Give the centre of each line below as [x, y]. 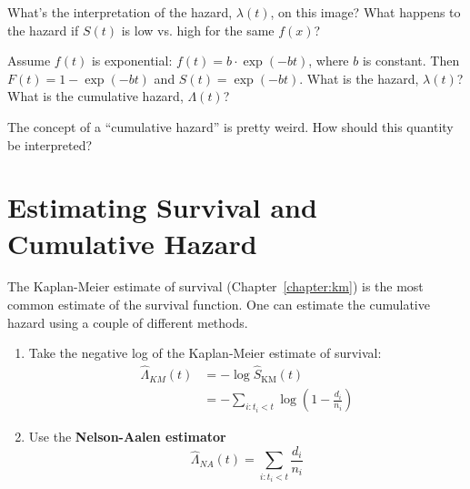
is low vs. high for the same [198, 30]
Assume [29, 61]
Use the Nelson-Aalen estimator [127, 437]
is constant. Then [411, 61]
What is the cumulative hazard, [95, 96]
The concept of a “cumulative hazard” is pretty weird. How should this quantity [230, 126]
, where [329, 61]
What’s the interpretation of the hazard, [120, 12]
